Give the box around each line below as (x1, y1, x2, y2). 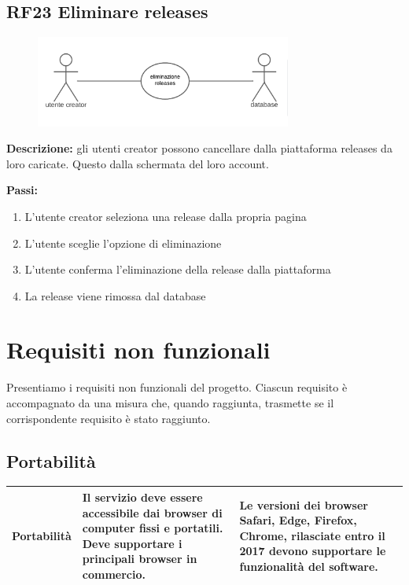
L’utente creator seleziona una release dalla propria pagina (24, 208, 307, 224)
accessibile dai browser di (82, 504, 223, 521)
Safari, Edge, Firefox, (239, 512, 357, 528)
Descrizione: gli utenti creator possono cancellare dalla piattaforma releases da (6, 140, 392, 156)
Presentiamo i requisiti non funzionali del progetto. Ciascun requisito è (6, 379, 348, 396)
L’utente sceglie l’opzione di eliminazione (24, 234, 222, 251)
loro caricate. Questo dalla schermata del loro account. (6, 155, 269, 171)
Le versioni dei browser (239, 496, 368, 513)
